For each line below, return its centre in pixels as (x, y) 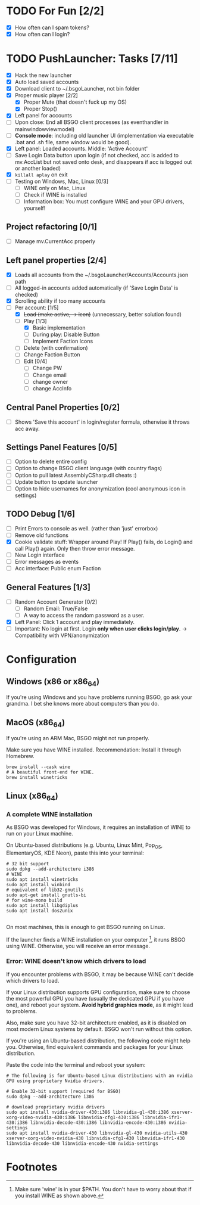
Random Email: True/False (56, 608)
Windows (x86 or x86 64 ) (53, 682)
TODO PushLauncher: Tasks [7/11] (92, 59)
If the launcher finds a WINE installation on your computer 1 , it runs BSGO (96, 939)
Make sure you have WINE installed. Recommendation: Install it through (94, 750)
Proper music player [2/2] (46, 95)
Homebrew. (20, 756)
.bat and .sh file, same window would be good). (73, 142)
